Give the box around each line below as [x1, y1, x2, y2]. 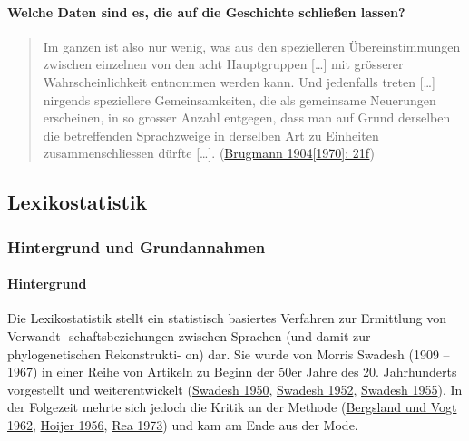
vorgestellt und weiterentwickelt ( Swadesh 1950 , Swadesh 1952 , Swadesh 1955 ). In [7, 379, 463, 398]
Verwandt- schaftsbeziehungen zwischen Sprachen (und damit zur [7, 326, 371, 345]
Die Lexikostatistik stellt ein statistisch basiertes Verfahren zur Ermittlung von [7, 309, 447, 328]
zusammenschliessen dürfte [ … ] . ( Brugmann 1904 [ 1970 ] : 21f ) [43, 143, 375, 162]
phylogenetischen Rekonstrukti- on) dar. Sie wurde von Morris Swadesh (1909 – [7, 344, 450, 363]
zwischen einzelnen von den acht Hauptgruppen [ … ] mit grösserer [43, 54, 404, 73]
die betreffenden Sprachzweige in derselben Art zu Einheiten [43, 125, 379, 144]
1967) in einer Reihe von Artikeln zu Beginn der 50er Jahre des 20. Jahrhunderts [7, 362, 457, 381]
